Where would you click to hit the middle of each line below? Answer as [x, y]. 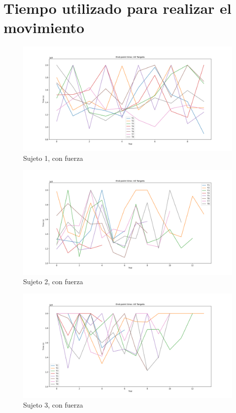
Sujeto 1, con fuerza [53, 158]
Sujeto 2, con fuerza [53, 282]
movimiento [44, 27]
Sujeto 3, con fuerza [53, 405]
